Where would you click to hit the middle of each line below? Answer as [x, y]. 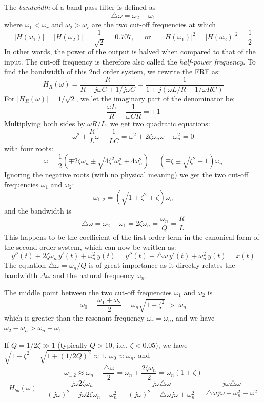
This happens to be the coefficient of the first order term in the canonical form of [132, 237]
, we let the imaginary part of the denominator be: [156, 98]
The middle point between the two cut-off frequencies [88, 292]
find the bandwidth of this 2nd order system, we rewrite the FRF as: [112, 71]
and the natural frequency [94, 275]
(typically [73, 344]
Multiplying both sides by [45, 123]
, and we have [193, 317]
